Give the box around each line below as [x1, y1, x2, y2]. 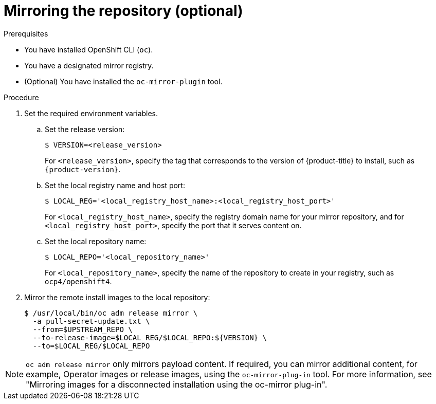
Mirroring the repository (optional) [4, 2, 243, 20]
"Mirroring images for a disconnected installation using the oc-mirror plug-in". [26, 379, 328, 390]
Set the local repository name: [45, 236, 147, 246]
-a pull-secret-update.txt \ [32, 317, 150, 325]
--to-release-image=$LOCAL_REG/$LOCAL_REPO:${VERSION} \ [32, 333, 267, 342]
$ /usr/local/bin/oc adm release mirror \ [24, 308, 198, 317]
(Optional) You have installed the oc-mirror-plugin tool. [24, 77, 223, 86]
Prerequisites [4, 29, 48, 38]
